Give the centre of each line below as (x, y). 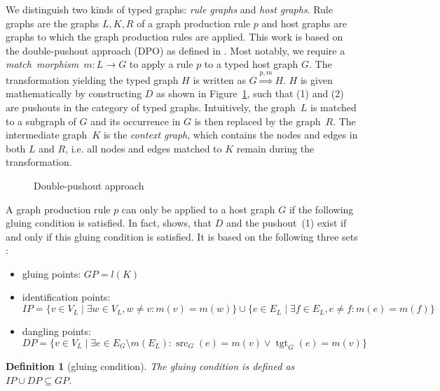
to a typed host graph (251, 64)
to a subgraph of (41, 121)
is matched (334, 107)
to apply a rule (161, 64)
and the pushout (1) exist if (286, 223)
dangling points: (56, 331)
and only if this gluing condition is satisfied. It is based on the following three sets (182, 236)
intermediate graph (47, 135)
